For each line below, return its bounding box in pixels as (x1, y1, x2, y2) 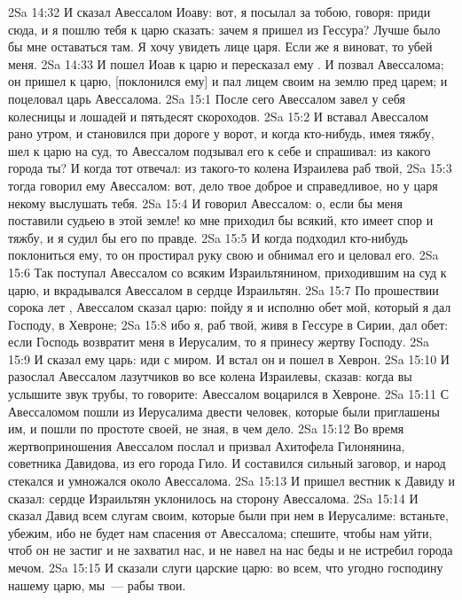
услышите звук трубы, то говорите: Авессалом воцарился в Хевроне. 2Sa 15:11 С (8, 385, 450, 403)
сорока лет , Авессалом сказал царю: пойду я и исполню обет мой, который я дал (8, 298, 451, 316)
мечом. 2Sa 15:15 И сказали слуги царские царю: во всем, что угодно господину (8, 558, 443, 576)
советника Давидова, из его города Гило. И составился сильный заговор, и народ (8, 454, 446, 472)
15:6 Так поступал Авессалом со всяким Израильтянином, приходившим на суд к (8, 262, 447, 281)
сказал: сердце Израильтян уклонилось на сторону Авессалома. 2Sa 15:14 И (8, 488, 419, 507)
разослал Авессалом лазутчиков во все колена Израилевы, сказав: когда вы (8, 367, 412, 386)
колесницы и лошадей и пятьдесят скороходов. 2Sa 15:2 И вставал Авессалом (8, 106, 428, 125)
